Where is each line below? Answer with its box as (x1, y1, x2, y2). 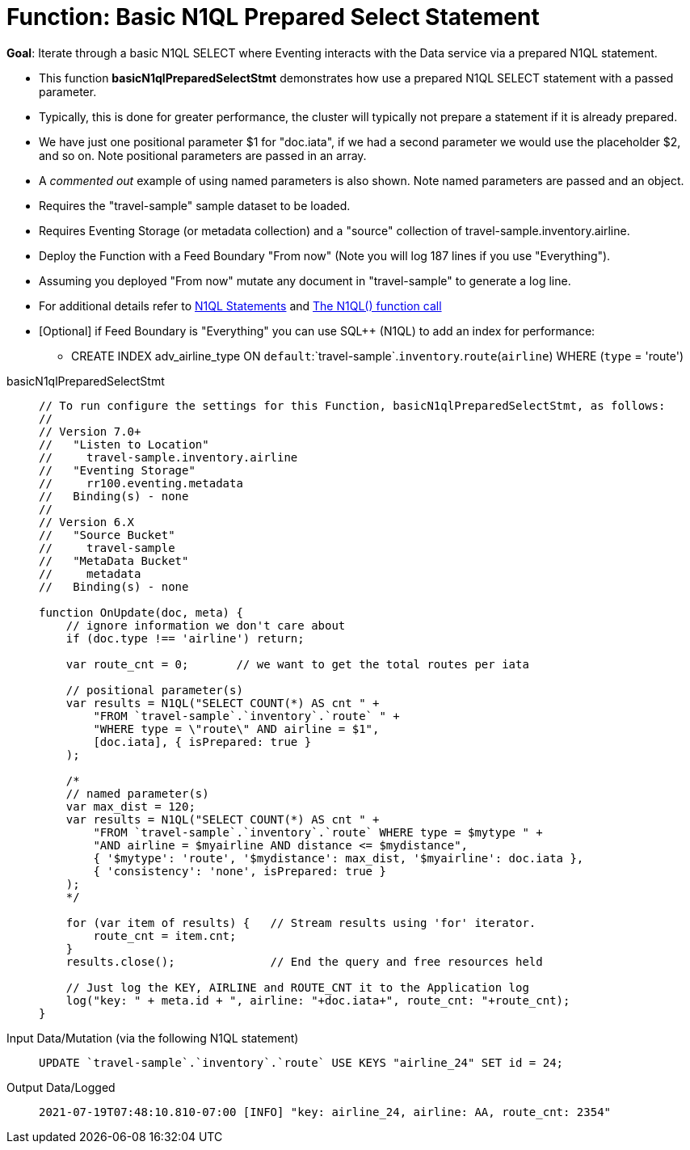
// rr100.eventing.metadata (39, 476, 243, 490)
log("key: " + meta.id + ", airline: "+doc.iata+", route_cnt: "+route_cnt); (65, 993, 570, 1007)
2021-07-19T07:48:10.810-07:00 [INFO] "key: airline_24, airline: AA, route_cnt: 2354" (39, 1105, 612, 1118)
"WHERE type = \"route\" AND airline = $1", (93, 722, 380, 735)
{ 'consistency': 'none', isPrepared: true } (93, 864, 386, 878)
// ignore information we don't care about (65, 618, 346, 632)
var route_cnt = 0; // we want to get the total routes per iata (65, 657, 529, 671)
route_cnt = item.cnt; (93, 929, 237, 942)
